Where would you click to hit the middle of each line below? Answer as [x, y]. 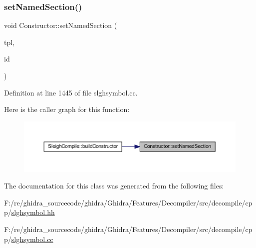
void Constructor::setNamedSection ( [61, 25]
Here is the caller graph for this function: [67, 109]
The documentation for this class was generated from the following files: [114, 186]
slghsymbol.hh [33, 212]
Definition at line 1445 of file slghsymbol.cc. [71, 92]
